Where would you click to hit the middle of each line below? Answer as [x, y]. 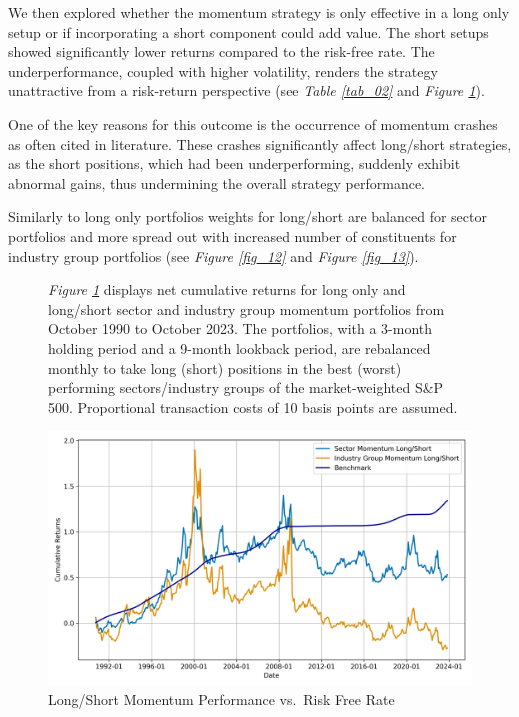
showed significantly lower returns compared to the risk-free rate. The [221, 51]
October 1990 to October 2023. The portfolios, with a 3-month [240, 328]
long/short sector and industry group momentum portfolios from [246, 308]
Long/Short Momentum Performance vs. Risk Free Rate [221, 699]
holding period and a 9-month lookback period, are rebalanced [239, 347]
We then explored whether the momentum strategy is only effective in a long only [259, 12]
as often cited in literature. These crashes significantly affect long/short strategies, [260, 143]
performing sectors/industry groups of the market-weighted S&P [246, 387]
